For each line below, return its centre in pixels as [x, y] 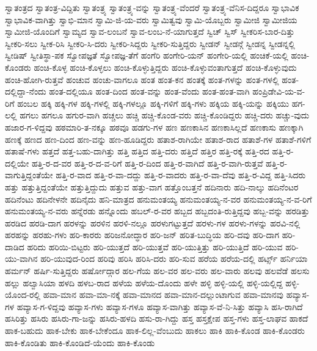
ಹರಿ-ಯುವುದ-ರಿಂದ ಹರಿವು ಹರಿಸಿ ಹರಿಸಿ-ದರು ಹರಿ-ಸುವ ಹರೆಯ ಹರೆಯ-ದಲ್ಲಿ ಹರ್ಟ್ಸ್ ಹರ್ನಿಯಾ [174, 259]
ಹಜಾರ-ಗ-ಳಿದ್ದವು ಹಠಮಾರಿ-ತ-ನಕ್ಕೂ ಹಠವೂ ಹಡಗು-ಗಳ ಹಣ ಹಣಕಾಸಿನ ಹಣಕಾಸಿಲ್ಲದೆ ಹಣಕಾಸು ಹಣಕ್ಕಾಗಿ [154, 127]
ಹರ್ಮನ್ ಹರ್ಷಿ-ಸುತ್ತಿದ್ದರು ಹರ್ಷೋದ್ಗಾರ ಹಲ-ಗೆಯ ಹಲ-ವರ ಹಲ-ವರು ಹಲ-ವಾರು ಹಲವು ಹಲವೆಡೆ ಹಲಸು [157, 271]
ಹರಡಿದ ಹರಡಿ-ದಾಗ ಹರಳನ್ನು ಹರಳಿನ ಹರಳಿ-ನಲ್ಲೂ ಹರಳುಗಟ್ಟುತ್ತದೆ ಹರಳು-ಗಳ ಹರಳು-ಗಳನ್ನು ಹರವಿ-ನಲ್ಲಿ [153, 223]
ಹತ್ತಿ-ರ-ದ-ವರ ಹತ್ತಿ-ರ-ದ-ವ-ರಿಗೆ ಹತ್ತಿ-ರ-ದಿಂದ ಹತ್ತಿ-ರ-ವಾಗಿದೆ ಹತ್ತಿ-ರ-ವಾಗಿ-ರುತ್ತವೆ [147, 163]
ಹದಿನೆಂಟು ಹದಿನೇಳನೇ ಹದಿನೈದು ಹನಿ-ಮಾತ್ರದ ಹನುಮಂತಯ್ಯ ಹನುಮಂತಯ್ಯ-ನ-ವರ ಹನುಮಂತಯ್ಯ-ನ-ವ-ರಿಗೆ [158, 199]
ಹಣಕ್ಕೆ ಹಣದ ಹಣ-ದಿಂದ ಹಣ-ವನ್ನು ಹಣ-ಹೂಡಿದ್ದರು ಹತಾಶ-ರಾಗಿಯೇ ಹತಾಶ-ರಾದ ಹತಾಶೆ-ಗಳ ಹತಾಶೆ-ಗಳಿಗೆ [158, 139]
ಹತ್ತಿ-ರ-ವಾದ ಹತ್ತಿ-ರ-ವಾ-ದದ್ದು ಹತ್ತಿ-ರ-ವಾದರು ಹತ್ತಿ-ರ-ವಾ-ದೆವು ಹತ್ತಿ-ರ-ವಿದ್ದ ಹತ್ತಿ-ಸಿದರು [181, 175]
